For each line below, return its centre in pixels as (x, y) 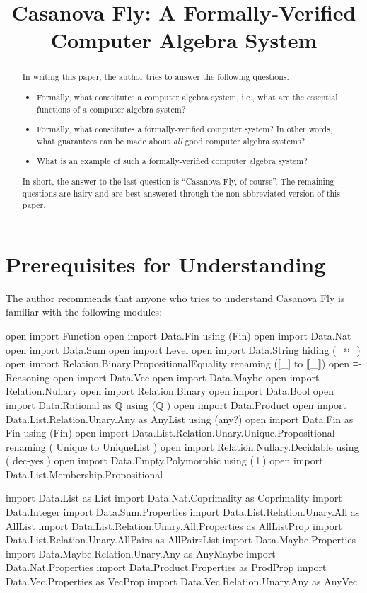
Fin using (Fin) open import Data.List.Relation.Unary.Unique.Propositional (170, 433)
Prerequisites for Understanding (166, 264)
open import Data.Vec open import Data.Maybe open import (186, 377)
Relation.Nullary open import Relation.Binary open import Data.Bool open (170, 391)
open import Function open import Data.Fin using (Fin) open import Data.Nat (179, 335)
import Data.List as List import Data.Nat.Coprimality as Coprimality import (174, 498)
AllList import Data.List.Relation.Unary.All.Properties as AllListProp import (174, 525)
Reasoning (28, 377)
